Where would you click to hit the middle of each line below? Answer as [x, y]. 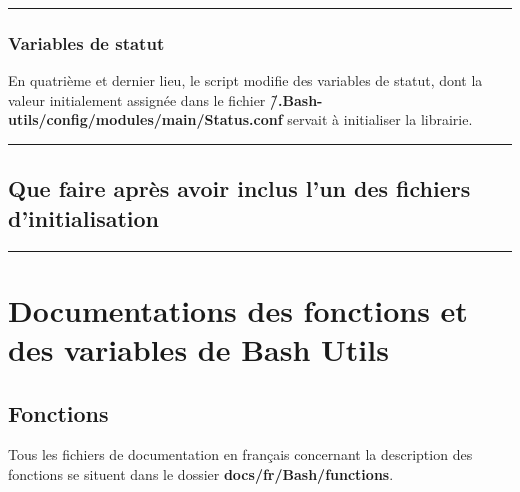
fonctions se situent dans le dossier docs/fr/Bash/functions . [201, 473]
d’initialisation [84, 217]
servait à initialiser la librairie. [380, 119]
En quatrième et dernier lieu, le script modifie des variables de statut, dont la [245, 80]
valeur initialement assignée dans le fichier [137, 99]
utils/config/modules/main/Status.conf [145, 119]
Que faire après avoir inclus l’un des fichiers [239, 188]
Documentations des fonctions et [238, 309]
